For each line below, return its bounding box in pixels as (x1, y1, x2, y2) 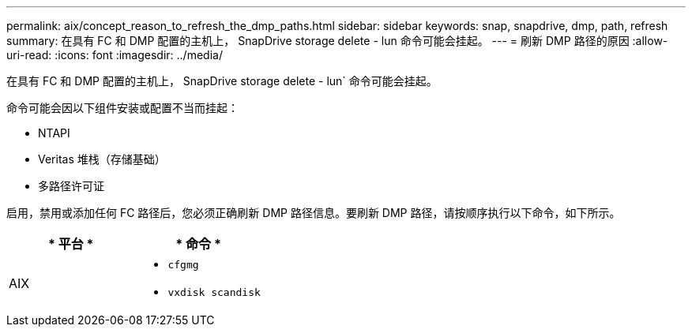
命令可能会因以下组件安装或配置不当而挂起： (6, 101, 239, 114)
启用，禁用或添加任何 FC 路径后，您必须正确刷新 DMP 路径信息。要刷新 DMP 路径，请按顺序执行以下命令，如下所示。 (6, 206, 621, 219)
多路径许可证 (38, 179, 104, 193)
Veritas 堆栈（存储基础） (38, 152, 166, 166)
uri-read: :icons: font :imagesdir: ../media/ (6, 48, 223, 62)
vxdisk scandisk (167, 286, 261, 298)
